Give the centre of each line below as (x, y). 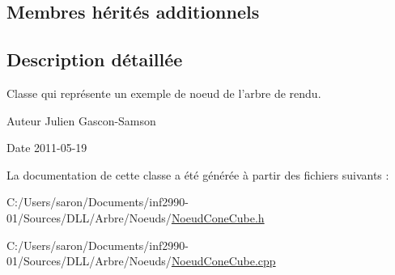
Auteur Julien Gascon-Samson (81, 120)
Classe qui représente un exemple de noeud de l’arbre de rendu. (164, 93)
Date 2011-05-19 (47, 148)
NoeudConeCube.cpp (223, 261)
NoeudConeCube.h (218, 217)
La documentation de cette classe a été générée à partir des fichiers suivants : (198, 174)
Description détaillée (95, 59)
